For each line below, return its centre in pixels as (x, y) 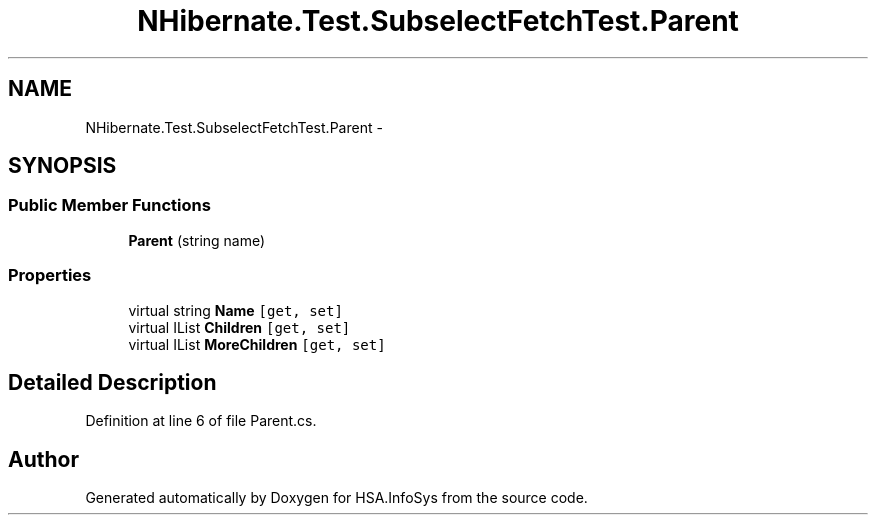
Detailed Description (112, 382)
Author (43, 459)
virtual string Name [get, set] (235, 310)
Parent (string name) (197, 240)
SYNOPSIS (62, 166)
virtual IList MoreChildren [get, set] (257, 344)
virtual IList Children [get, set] (239, 327)
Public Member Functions (109, 205)
